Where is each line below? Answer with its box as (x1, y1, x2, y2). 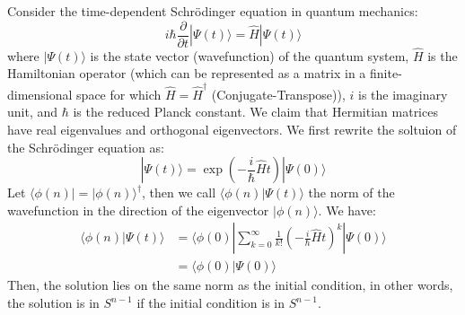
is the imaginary (358, 84, 448, 103)
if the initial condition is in (136, 293, 285, 311)
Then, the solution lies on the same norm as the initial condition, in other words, (7, 276, 453, 294)
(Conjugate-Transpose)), (211, 84, 346, 103)
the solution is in (7, 293, 100, 311)
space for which (76, 84, 162, 103)
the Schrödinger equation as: (7, 137, 164, 156)
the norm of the (308, 183, 395, 202)
